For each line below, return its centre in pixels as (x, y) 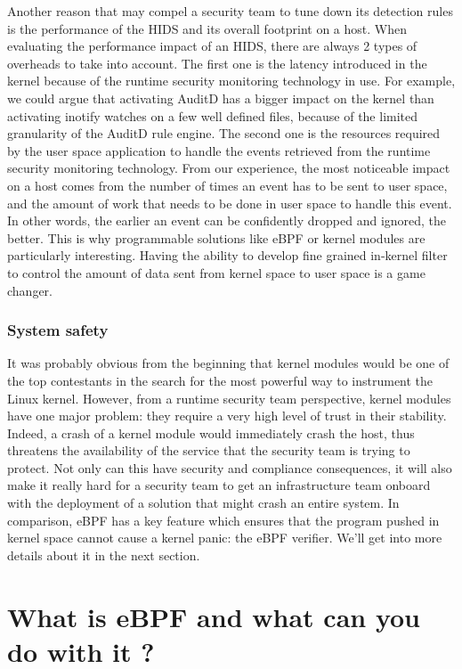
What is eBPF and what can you (214, 616)
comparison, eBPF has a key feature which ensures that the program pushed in (223, 520)
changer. (30, 290)
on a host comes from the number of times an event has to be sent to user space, (227, 185)
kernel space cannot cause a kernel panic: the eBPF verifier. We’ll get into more (225, 538)
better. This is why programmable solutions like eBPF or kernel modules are (216, 237)
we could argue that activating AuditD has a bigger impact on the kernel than (221, 98)
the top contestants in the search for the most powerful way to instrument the (220, 380)
